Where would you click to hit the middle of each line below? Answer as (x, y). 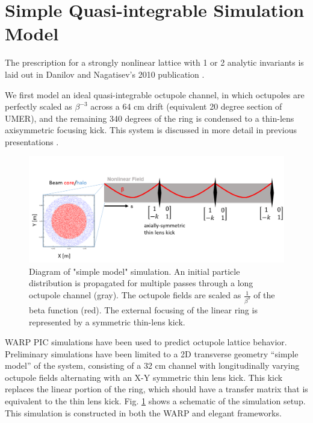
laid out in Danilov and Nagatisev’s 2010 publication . (105, 74)
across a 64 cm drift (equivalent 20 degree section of (186, 106)
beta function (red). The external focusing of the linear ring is (143, 309)
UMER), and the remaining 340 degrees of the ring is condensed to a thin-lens (150, 118)
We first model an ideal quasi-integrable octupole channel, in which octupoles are (155, 94)
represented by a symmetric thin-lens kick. (107, 321)
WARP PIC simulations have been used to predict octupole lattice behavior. (146, 342)
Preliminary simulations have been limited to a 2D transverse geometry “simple (152, 353)
